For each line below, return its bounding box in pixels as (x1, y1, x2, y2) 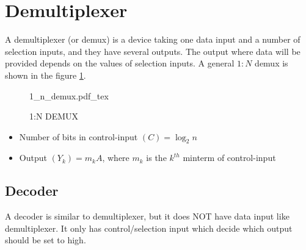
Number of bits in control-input (19, 130, 138, 143)
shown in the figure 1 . (5, 68, 86, 81)
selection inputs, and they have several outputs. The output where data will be (5, 45, 301, 57)
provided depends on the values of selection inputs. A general (5, 57, 235, 70)
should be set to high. (5, 234, 86, 246)
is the (146, 151, 167, 164)
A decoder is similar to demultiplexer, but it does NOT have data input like (5, 210, 290, 223)
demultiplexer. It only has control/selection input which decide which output (5, 221, 293, 234)
